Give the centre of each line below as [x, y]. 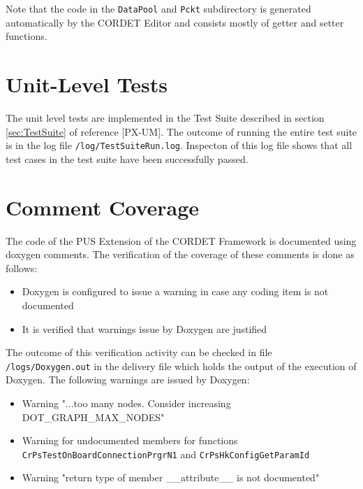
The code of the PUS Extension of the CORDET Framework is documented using [181, 240]
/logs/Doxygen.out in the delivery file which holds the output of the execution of [181, 366]
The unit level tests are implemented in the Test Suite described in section [165, 117]
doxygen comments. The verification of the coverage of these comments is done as [180, 254]
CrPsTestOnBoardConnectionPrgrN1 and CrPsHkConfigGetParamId [166, 454]
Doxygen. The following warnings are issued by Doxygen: [128, 380]
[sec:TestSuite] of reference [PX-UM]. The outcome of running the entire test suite [181, 131]
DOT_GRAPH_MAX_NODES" [93, 417]
